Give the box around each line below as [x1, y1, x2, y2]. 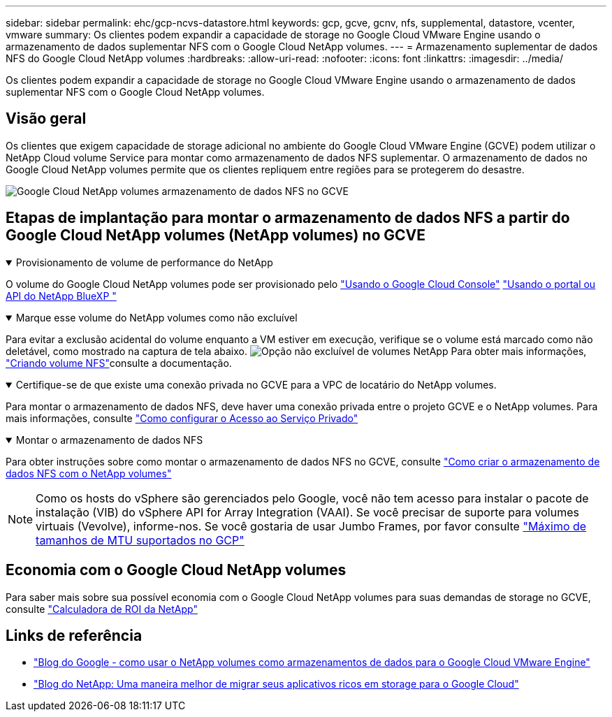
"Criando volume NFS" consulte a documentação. [6, 356, 232, 369]
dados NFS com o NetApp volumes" [6, 467, 172, 479]
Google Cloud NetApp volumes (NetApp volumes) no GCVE [6, 226, 426, 245]
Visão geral [6, 110, 87, 128]
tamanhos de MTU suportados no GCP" [36, 533, 245, 547]
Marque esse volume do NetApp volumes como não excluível [15, 311, 298, 324]
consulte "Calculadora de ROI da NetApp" [6, 602, 198, 615]
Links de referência [6, 626, 143, 644]
